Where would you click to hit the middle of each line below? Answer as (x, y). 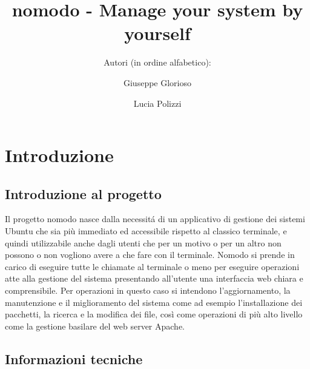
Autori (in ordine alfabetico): (157, 62)
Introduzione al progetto (83, 193)
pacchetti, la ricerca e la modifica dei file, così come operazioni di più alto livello (154, 314)
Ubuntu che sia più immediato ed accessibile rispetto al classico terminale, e (146, 231)
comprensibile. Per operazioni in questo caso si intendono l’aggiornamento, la (148, 290)
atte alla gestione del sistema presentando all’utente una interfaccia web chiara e (154, 278)
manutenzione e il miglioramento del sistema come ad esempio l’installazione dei (154, 302)
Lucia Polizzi (157, 103)
